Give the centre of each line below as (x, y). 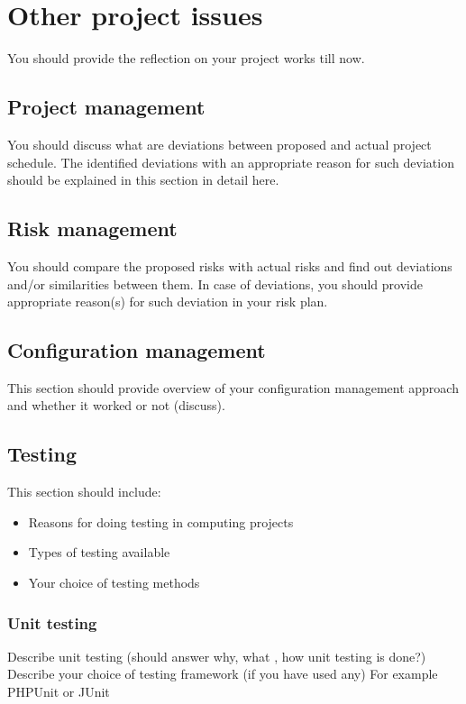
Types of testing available (99, 552)
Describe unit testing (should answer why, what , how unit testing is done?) (217, 656)
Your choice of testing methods (114, 583)
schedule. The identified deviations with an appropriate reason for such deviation (231, 162)
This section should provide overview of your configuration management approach (233, 387)
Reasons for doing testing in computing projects (161, 521)
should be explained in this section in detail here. (143, 180)
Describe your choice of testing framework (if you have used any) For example (223, 674)
